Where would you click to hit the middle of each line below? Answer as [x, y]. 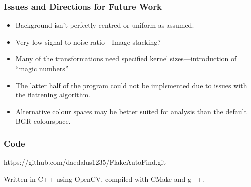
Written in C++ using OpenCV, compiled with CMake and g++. [104, 178]
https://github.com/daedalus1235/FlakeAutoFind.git [85, 162]
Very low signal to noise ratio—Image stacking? [88, 42]
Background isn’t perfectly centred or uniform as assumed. [105, 25]
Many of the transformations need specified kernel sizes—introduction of [126, 58]
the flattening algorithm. [53, 95]
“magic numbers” [42, 68]
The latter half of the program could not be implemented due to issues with [131, 85]
